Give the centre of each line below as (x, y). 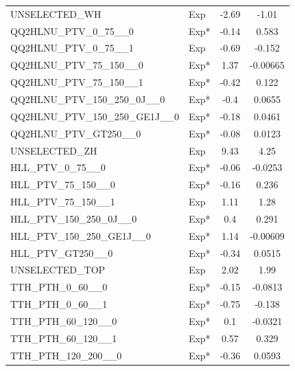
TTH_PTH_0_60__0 (59, 287)
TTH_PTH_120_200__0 (66, 355)
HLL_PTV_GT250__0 (62, 252)
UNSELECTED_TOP (58, 270)
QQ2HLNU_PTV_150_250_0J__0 (88, 99)
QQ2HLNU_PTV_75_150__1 (77, 82)
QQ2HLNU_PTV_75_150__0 (77, 65)
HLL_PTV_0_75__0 (58, 167)
